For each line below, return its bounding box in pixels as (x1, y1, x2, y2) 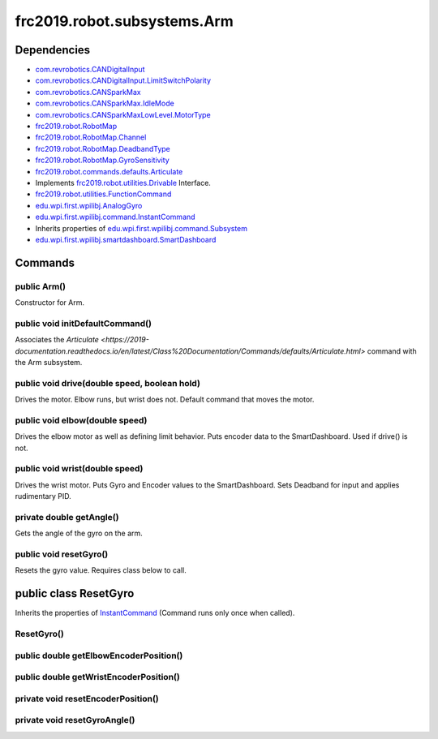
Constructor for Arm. (15, 298, 85, 307)
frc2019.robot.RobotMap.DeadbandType (35, 144, 170, 153)
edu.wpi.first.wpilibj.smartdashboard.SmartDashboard (35, 234, 217, 244)
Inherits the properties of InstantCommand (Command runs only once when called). (15, 608, 295, 618)
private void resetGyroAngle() (15, 715, 135, 726)
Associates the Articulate (15, 335, 99, 345)
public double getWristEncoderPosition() (15, 672, 180, 683)
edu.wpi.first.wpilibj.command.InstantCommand (35, 212, 195, 222)
